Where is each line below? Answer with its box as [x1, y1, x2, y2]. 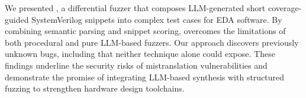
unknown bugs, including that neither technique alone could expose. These [5, 48, 275, 60]
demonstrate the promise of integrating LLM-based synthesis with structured [5, 70, 285, 83]
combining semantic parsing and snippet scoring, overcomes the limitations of [5, 25, 286, 37]
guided [5, 13, 29, 25]
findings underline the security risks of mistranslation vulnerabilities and [5, 59, 268, 71]
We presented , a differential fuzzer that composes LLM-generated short [5, 2, 266, 13]
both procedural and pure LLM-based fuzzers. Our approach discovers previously [5, 36, 299, 48]
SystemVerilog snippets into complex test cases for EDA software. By [31, 13, 282, 25]
